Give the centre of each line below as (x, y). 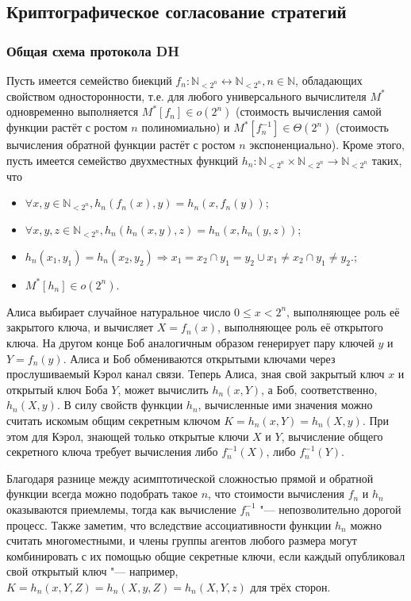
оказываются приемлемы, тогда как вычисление (121, 509)
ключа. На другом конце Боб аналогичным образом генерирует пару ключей (190, 342)
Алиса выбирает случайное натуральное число (119, 311)
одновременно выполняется (73, 111)
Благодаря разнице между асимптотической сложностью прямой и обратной (190, 478)
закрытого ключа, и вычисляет (80, 327)
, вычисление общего (332, 436)
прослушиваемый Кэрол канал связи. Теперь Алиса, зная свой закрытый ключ (196, 374)
